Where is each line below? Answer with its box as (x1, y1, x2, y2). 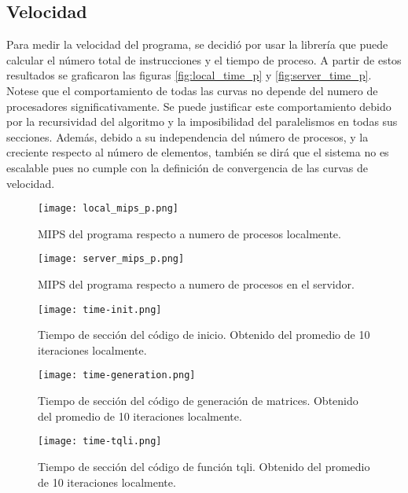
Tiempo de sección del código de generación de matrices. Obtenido (38, 392, 358, 409)
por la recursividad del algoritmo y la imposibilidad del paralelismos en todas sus (6, 113, 398, 130)
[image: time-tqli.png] (38, 436, 162, 447)
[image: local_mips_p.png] (38, 203, 178, 215)
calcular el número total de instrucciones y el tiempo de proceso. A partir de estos (6, 51, 402, 68)
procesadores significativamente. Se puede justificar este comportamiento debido (6, 97, 391, 114)
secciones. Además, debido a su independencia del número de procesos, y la (6, 128, 369, 145)
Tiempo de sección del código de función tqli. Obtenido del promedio (38, 458, 370, 474)
